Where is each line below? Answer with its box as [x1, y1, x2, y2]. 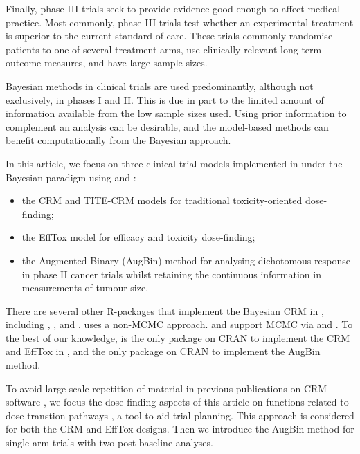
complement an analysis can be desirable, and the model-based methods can [6, 119, 329, 134]
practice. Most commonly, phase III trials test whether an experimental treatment [6, 15, 354, 29]
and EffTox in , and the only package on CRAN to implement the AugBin [6, 344, 321, 358]
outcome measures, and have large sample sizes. [6, 55, 208, 70]
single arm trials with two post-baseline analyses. [6, 435, 213, 450]
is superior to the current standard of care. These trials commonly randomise [6, 28, 333, 43]
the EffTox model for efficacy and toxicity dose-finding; [21, 230, 255, 244]
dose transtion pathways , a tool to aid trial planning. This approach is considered [6, 408, 354, 422]
